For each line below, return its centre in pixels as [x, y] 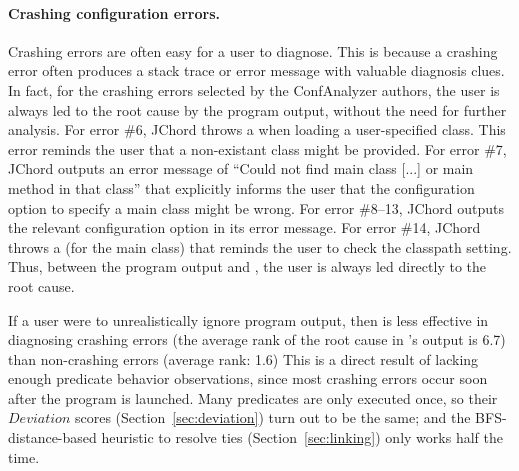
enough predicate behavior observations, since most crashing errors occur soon [248, 378]
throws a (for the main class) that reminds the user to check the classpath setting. [260, 246]
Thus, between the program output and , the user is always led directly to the [247, 266]
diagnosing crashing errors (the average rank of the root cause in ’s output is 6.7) [257, 339]
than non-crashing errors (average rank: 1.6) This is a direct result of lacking [243, 358]
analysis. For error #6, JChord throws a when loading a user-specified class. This [257, 129]
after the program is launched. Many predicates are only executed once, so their [253, 397]
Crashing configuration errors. [114, 12]
